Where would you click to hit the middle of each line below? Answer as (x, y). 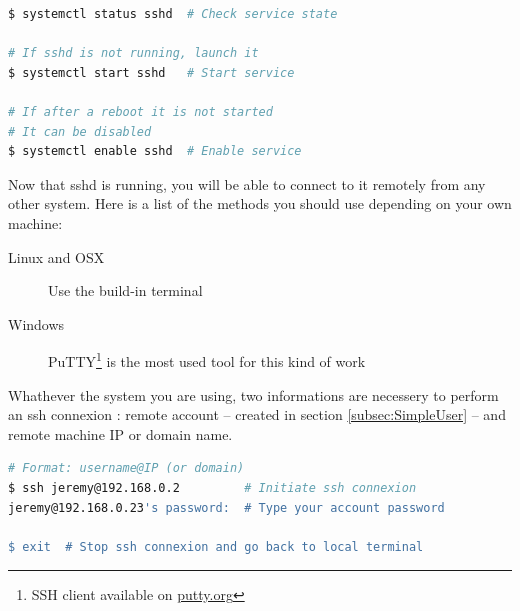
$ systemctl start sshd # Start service (151, 72)
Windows (36, 323)
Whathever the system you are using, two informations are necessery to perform (253, 394)
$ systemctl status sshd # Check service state (173, 14)
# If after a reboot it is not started (140, 111)
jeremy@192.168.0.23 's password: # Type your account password (226, 507)
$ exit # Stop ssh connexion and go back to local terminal (216, 546)
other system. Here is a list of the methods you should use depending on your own (260, 203)
